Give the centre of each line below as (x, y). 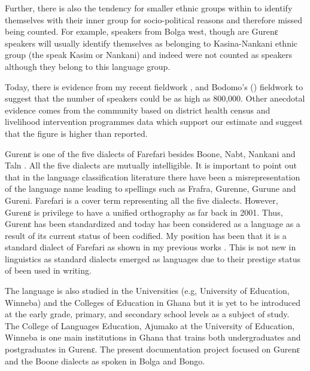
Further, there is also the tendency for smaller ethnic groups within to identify (149, 8)
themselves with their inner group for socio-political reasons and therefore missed (154, 19)
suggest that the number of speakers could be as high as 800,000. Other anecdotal (155, 98)
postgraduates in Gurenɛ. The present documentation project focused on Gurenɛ (153, 349)
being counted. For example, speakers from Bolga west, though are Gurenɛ (142, 31)
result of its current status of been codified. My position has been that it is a (146, 235)
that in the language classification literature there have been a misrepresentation (153, 177)
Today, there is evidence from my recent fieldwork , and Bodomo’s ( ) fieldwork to (154, 86)
